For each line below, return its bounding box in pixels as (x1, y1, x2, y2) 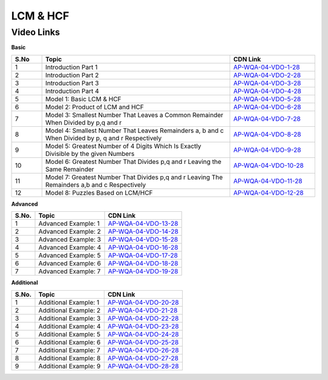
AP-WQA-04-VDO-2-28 (233, 70, 301, 79)
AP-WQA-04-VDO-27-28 (107, 354, 179, 362)
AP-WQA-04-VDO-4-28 (233, 87, 302, 95)
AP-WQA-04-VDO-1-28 (233, 63, 300, 71)
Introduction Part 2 (45, 70, 99, 79)
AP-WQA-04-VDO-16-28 (108, 243, 179, 252)
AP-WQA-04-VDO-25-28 (107, 338, 179, 346)
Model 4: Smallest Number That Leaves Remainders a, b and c (45, 126, 224, 135)
